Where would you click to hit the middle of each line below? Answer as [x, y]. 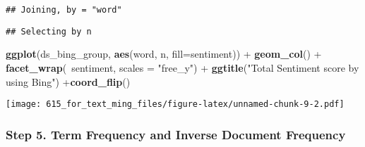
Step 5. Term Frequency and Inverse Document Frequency [176, 134]
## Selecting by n [49, 31]
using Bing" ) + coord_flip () [68, 81]
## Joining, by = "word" [64, 10]
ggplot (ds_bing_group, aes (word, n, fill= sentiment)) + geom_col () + [164, 54]
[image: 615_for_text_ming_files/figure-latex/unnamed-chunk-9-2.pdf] [175, 104]
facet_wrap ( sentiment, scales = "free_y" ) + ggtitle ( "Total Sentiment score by [182, 67]
